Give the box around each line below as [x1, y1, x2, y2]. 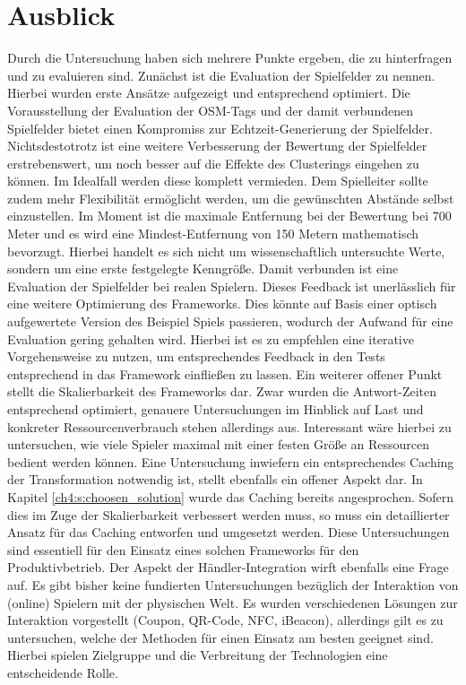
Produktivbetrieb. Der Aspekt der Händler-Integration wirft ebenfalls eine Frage [7, 558, 449, 577]
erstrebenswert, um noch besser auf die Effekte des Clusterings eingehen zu [7, 153, 419, 172]
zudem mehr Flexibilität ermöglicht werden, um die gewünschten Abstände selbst [7, 188, 454, 207]
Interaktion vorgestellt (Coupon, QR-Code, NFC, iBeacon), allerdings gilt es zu [7, 611, 444, 629]
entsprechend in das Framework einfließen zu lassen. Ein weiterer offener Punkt [7, 364, 443, 383]
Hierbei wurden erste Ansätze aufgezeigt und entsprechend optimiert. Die [7, 83, 410, 102]
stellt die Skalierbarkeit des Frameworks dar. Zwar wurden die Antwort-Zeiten [7, 382, 437, 401]
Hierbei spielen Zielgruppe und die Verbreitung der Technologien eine [7, 646, 388, 664]
